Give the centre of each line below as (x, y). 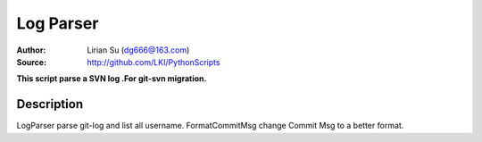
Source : (32, 62)
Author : (31, 50)
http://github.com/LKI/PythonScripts (154, 62)
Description (50, 104)
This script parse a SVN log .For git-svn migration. (112, 79)
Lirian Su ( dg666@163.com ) (138, 50)
